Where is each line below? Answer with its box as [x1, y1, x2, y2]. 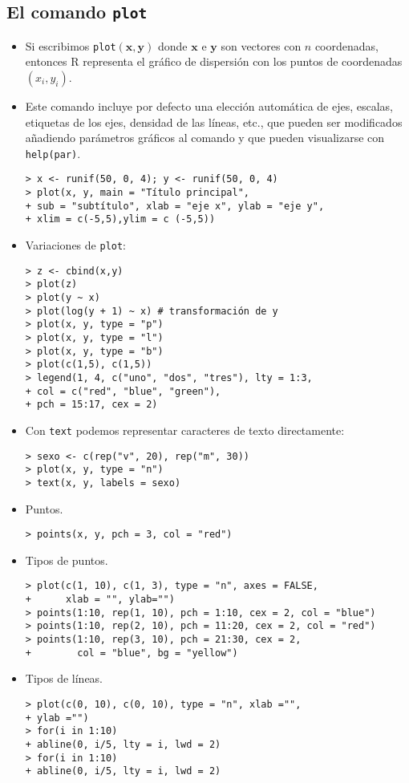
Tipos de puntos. [25, 551, 108, 568]
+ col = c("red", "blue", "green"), [25, 385, 221, 397]
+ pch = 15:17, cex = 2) [25, 399, 158, 411]
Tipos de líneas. [25, 670, 103, 687]
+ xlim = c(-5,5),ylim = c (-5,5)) [25, 213, 216, 225]
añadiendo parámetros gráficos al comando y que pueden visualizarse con [25, 129, 385, 146]
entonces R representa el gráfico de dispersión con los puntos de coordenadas [25, 53, 403, 70]
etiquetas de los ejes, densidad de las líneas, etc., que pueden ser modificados [25, 113, 403, 130]
